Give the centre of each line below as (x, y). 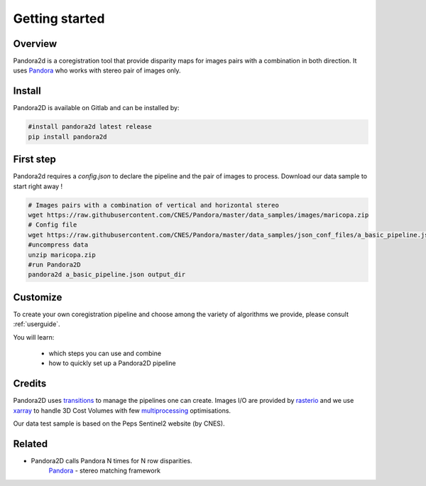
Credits (30, 384)
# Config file (53, 225)
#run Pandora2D (54, 264)
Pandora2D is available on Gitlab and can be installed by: (97, 108)
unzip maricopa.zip (62, 255)
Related (31, 444)
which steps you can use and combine (105, 353)
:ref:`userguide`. (37, 324)
